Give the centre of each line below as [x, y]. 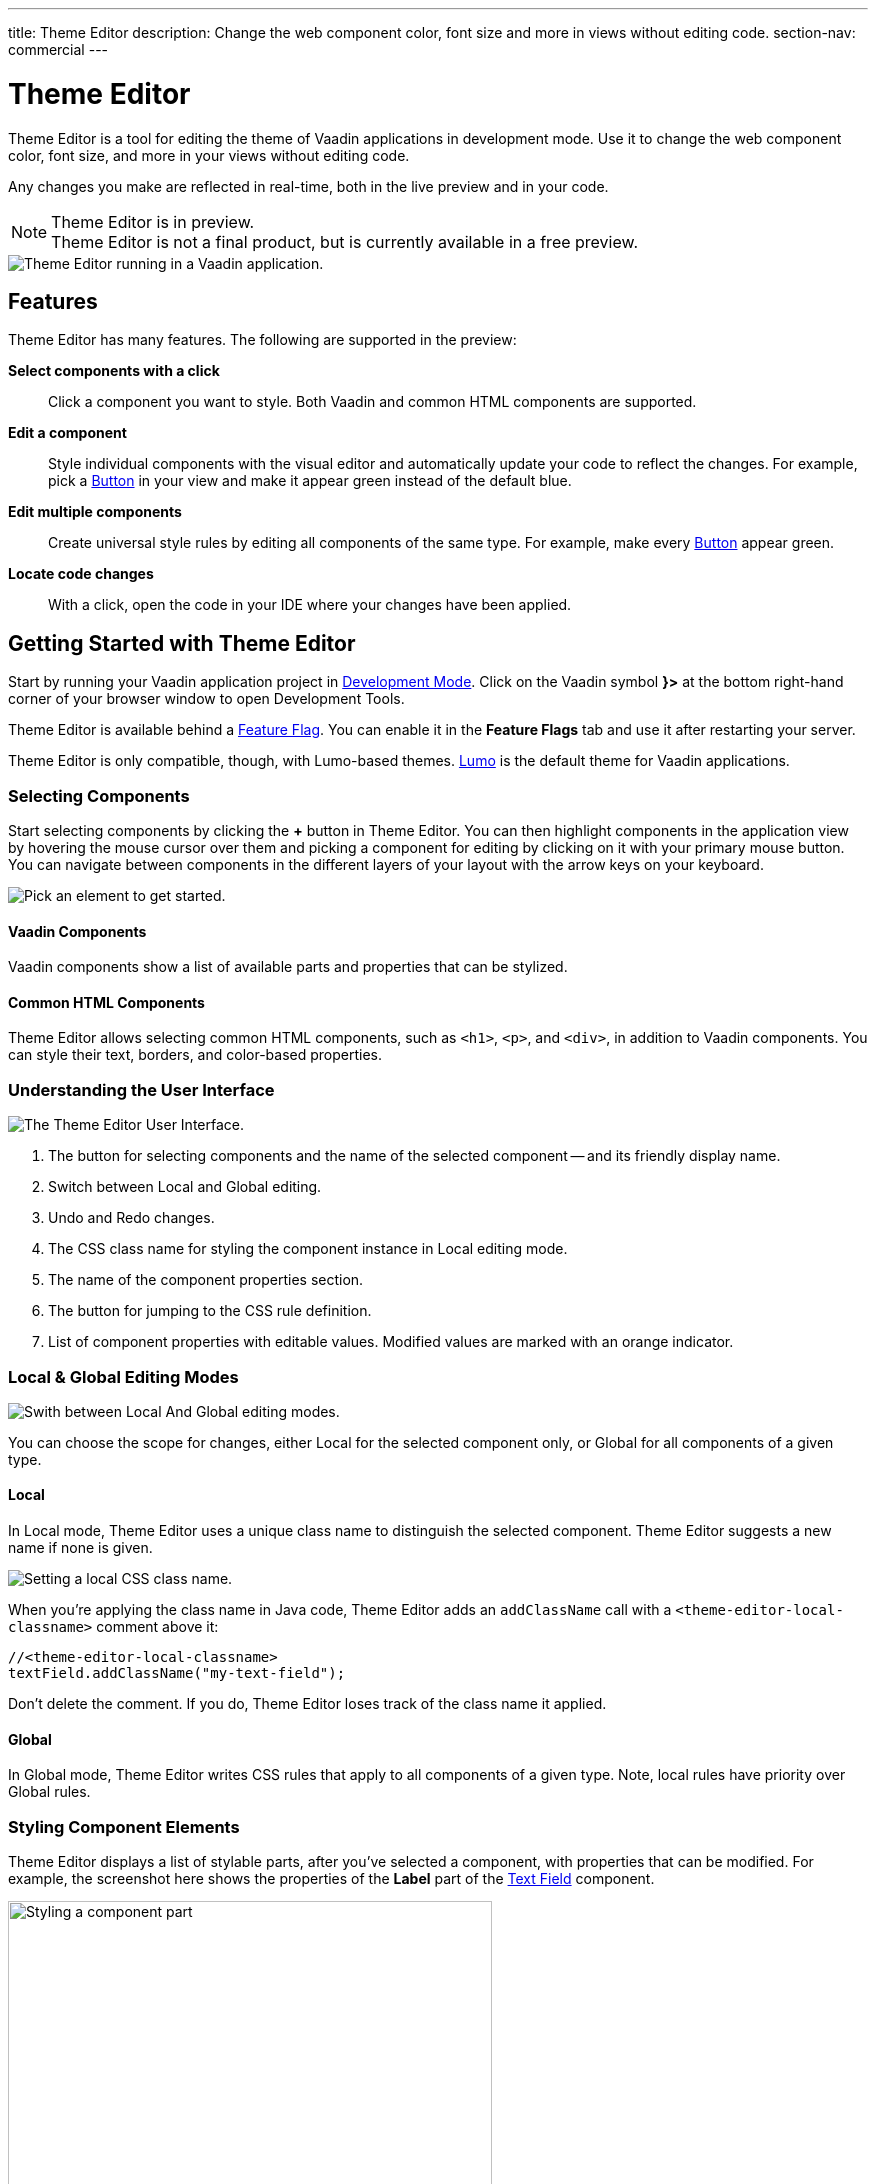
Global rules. [49, 1792]
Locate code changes [81, 574]
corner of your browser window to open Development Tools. [206, 699]
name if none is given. [80, 1548]
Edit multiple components [95, 512]
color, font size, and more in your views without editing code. [209, 155]
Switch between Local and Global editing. [185, 1187]
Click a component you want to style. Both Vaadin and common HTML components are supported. [372, 402]
